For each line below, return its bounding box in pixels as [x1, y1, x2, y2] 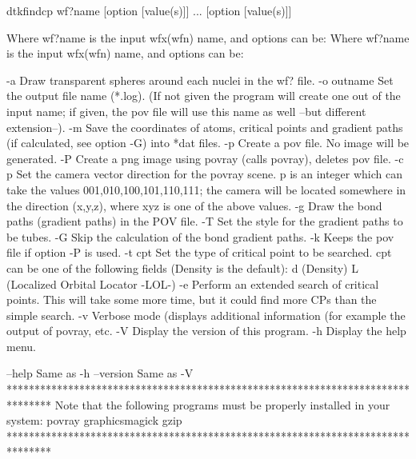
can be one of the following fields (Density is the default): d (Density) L [6, 259, 358, 276]
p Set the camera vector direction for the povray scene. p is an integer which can [6, 166, 403, 182]
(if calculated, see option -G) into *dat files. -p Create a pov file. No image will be [6, 134, 410, 151]
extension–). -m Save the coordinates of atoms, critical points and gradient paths [6, 118, 403, 135]
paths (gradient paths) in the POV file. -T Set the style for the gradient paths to [6, 213, 403, 229]
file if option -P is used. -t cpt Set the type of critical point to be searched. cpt [6, 244, 392, 261]
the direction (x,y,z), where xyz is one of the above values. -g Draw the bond [6, 197, 382, 214]
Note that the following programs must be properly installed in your [54, 396, 390, 413]
